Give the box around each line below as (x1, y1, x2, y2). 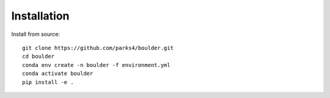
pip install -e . (22, 79, 74, 85)
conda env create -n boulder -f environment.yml (22, 61, 170, 68)
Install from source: (11, 30, 61, 38)
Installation (11, 9, 70, 23)
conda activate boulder (22, 70, 94, 77)
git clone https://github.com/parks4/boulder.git (22, 44, 174, 51)
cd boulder (22, 53, 55, 60)
